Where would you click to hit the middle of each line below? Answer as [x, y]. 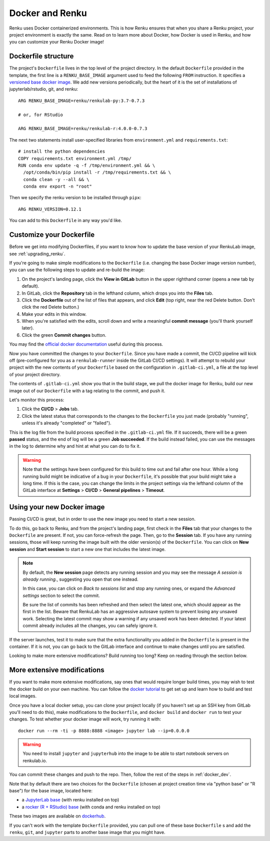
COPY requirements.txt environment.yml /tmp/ [75, 158]
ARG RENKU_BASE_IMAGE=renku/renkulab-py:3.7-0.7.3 [81, 101]
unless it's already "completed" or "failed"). [67, 423]
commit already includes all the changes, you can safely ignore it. [90, 626]
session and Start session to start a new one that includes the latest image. [87, 549]
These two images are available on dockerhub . [57, 816]
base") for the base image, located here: [51, 791]
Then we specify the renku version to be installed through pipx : [75, 198]
